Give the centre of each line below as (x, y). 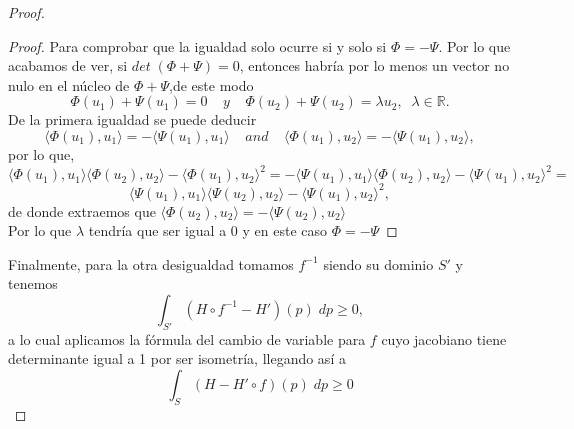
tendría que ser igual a (157, 230)
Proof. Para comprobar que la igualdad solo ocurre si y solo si (197, 45)
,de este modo (211, 84)
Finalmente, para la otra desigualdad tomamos (151, 263)
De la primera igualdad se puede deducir (132, 119)
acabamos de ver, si (68, 65)
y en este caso (285, 230)
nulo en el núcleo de (69, 84)
